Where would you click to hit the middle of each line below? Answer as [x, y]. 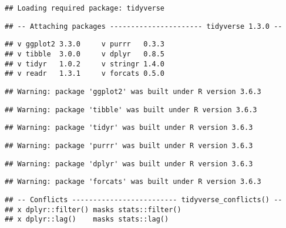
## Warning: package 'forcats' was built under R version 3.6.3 [133, 182]
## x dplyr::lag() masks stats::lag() [87, 219]
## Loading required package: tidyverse [85, 8]
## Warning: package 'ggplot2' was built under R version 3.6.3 [133, 91]
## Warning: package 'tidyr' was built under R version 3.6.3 [129, 128]
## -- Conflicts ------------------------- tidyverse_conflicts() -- [144, 199]
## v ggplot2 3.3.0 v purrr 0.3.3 [85, 44]
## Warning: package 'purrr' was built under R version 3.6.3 [129, 145]
